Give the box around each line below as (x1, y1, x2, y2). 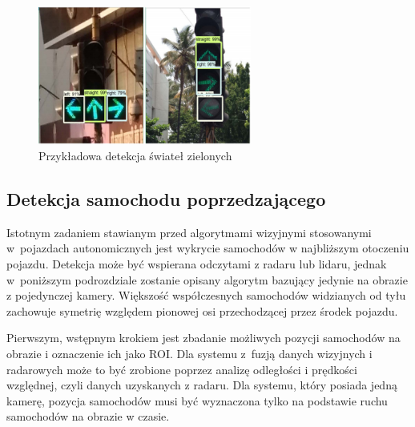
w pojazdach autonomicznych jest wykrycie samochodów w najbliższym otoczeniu (6, 240, 409, 256)
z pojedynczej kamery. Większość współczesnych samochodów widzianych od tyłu (6, 287, 406, 304)
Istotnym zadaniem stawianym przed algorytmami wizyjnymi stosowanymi (6, 224, 372, 240)
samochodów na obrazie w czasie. (6, 408, 170, 425)
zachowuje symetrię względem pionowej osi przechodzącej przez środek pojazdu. (6, 302, 398, 319)
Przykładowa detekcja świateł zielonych (38, 147, 232, 164)
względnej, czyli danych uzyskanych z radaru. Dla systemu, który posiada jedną (6, 377, 397, 393)
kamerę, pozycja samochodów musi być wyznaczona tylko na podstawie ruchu (6, 392, 388, 409)
